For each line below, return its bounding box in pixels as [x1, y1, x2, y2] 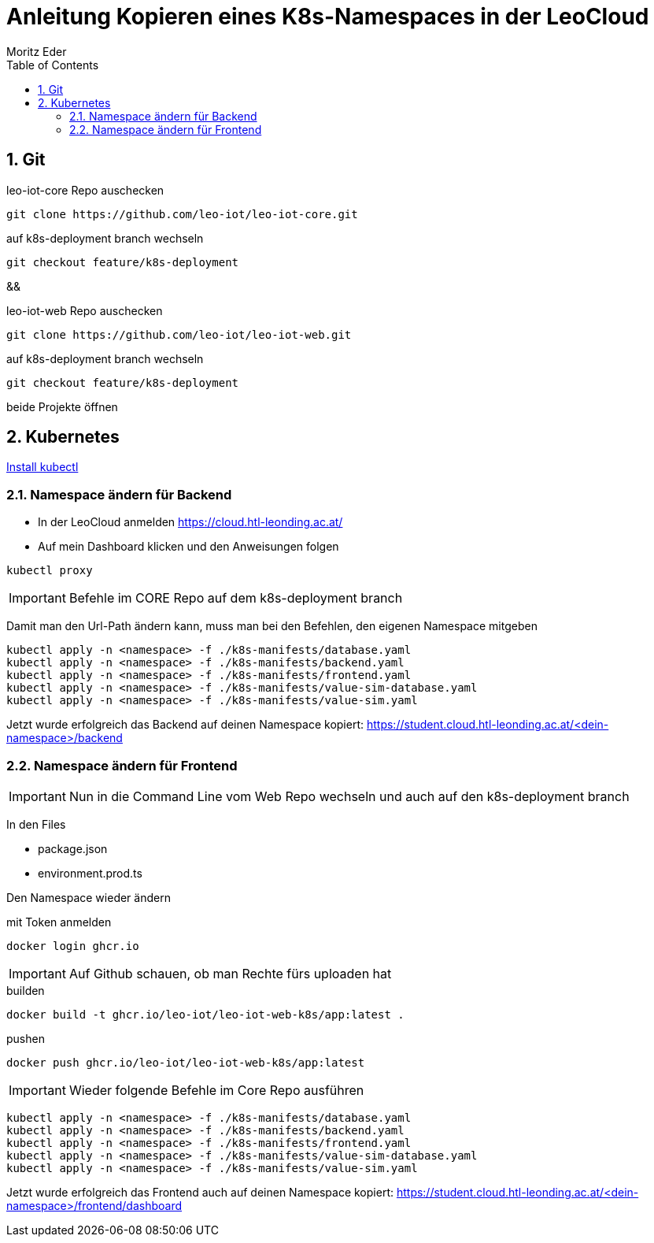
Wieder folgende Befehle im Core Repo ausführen [68, 1082, 364, 1098]
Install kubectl [6, 460, 79, 474]
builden [6, 983, 45, 997]
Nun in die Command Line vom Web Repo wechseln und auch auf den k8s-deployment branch [68, 788, 630, 804]
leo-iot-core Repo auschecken [6, 183, 164, 197]
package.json [38, 841, 108, 855]
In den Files [6, 817, 66, 831]
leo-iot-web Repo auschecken [6, 303, 163, 317]
